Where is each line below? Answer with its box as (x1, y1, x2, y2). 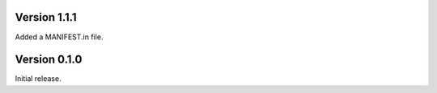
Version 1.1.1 (15, 10, 77, 24)
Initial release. (15, 74, 62, 83)
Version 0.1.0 (15, 53, 83, 67)
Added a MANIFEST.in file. (15, 32, 104, 42)
